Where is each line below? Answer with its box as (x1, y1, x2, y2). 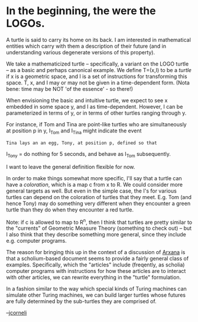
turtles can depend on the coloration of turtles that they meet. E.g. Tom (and (6, 193, 192, 200)
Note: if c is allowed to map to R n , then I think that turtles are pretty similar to (6, 217, 193, 226)
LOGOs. (6, 17, 46, 30)
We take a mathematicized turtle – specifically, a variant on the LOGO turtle (6, 60, 189, 67)
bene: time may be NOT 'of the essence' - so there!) (6, 85, 134, 92)
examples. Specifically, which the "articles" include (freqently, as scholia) (6, 261, 185, 268)
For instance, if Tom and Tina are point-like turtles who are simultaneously (6, 121, 187, 128)
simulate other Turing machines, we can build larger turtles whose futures (6, 291, 186, 299)
